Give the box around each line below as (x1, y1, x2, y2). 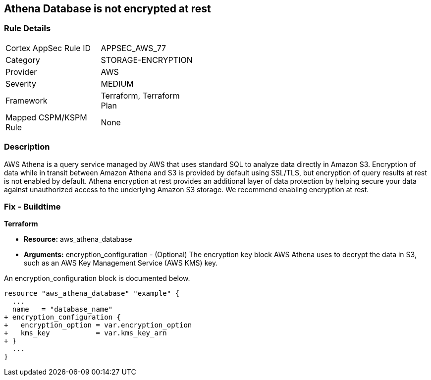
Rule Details (4, 23, 51, 34)
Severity (5, 78, 36, 89)
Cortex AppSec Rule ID (5, 43, 91, 53)
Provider (5, 66, 37, 77)
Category (5, 54, 40, 65)
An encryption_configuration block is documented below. (4, 274, 190, 283)
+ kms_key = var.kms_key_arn (4, 329, 167, 337)
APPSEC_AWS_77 (101, 43, 166, 53)
